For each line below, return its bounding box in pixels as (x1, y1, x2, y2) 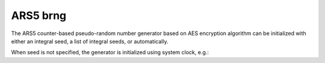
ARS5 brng (11, 9, 67, 22)
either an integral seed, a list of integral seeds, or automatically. (11, 37, 169, 45)
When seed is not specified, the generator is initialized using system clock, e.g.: (11, 49, 209, 56)
